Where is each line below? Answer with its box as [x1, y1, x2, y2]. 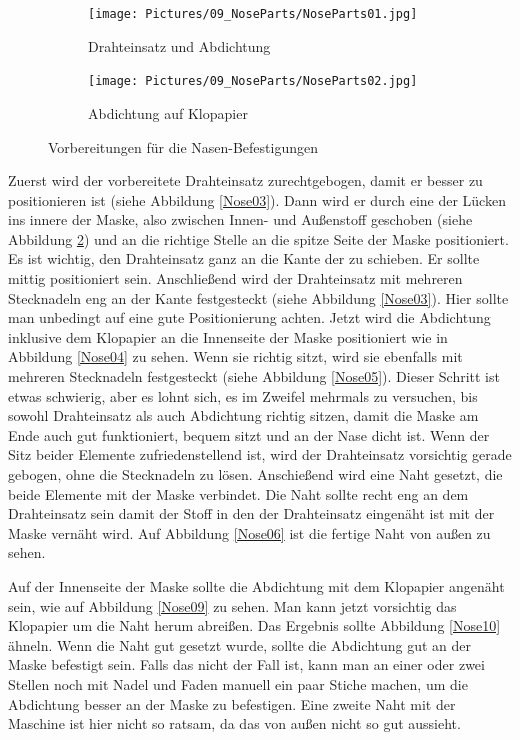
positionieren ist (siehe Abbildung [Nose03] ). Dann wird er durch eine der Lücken [8, 189, 506, 210]
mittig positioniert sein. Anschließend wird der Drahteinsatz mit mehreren [8, 268, 463, 289]
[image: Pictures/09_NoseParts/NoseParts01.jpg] [88, 7, 418, 21]
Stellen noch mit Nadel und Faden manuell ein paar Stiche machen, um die [8, 673, 468, 694]
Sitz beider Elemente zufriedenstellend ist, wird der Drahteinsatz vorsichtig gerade [8, 444, 512, 465]
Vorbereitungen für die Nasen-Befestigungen [48, 136, 318, 157]
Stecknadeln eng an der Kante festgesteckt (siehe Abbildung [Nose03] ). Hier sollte [8, 287, 509, 308]
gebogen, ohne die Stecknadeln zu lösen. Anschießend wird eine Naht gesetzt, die [8, 464, 503, 484]
